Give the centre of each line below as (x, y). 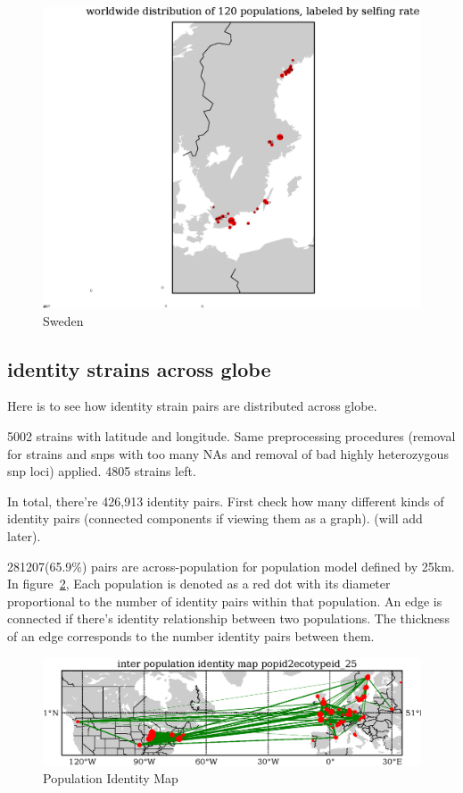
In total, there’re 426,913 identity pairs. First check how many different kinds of (226, 501)
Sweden (63, 320)
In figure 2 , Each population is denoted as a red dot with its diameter (199, 584)
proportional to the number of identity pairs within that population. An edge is (225, 601)
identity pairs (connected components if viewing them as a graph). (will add (215, 518)
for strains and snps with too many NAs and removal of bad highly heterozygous (228, 453)
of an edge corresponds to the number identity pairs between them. (191, 635)
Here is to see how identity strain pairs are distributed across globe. (192, 406)
